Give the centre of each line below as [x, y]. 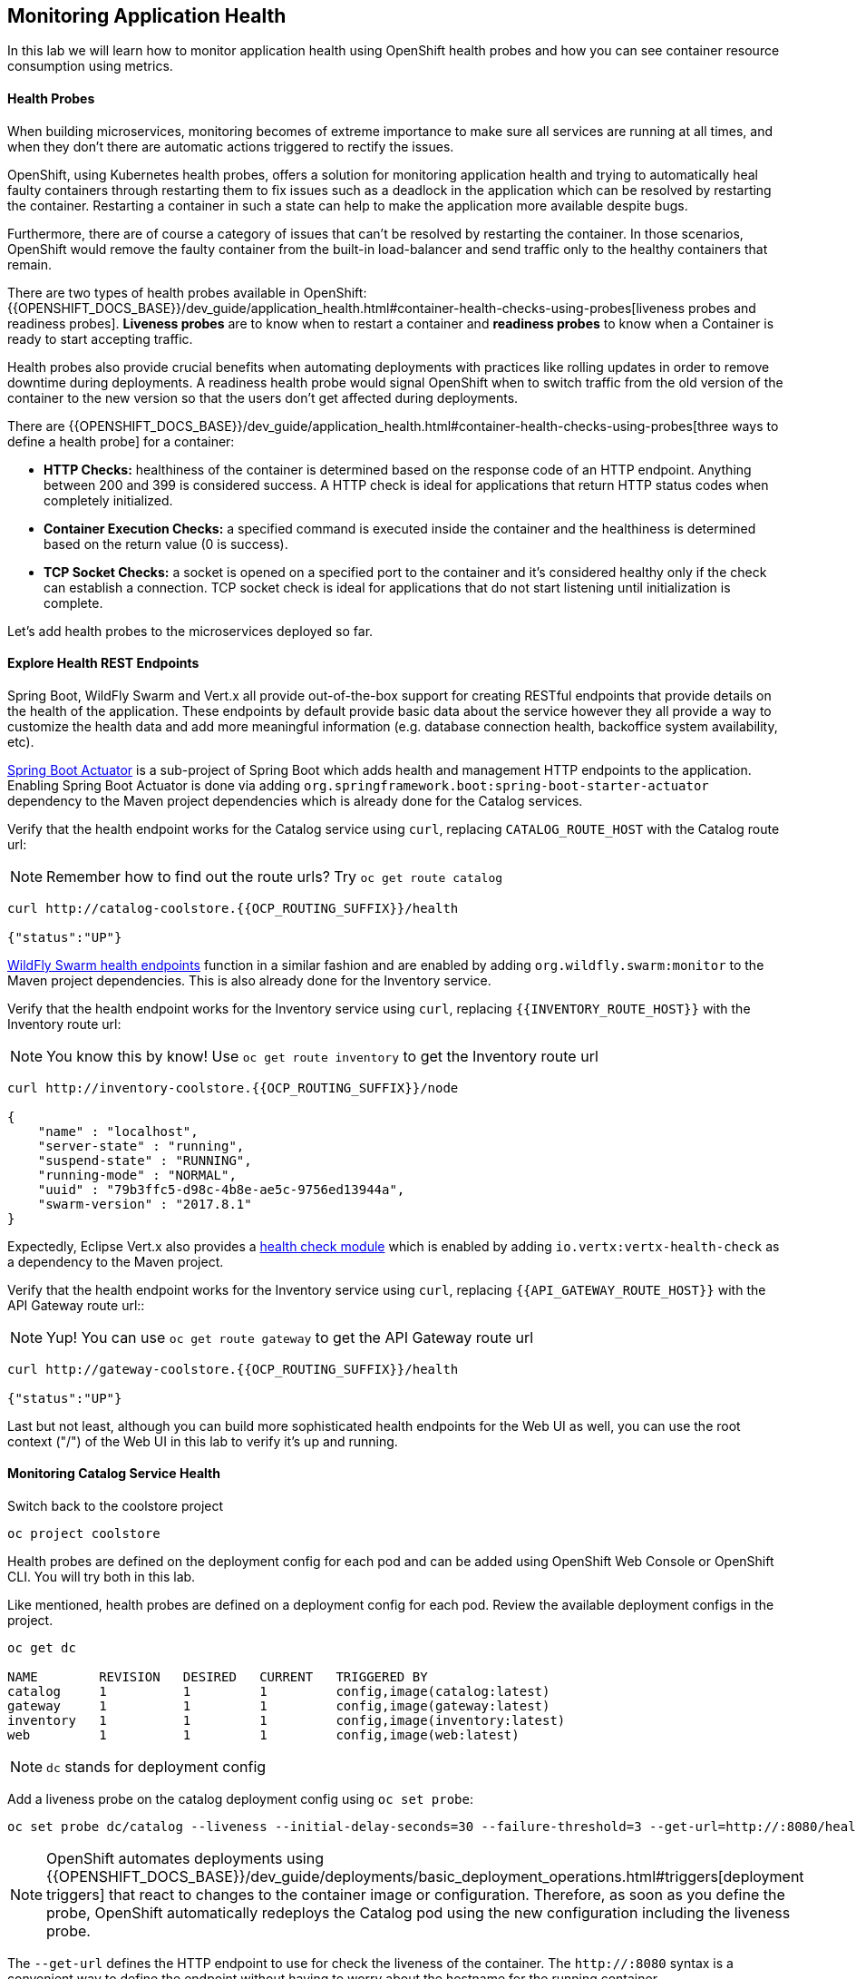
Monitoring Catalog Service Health [114, 1474]
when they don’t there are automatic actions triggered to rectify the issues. [231, 146]
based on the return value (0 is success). [166, 544]
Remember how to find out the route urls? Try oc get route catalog [275, 876]
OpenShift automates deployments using [185, 1859]
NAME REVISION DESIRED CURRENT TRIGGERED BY [218, 1677]
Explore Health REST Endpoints [103, 663]
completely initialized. [108, 500]
